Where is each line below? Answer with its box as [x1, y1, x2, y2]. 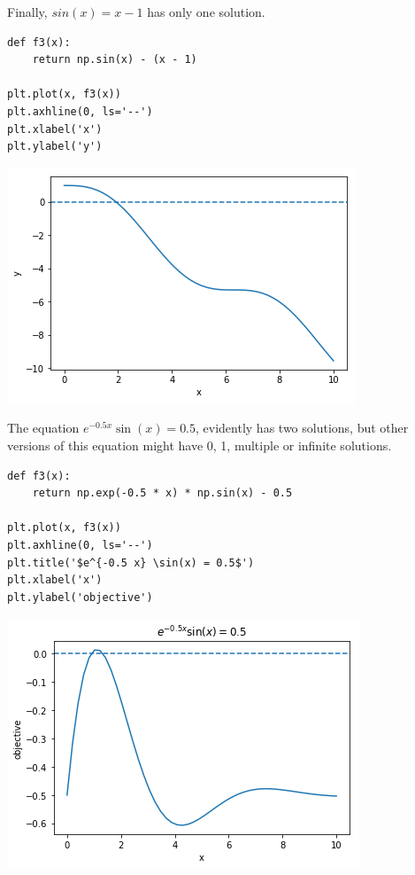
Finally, [7, 3, 48, 20]
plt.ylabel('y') [7, 140, 103, 153]
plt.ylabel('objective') [7, 590, 153, 604]
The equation [7, 418, 80, 437]
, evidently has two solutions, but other [196, 418, 409, 437]
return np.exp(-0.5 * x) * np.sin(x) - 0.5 [32, 487, 293, 500]
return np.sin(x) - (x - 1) [32, 53, 197, 66]
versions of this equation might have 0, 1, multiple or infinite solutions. [7, 435, 392, 454]
